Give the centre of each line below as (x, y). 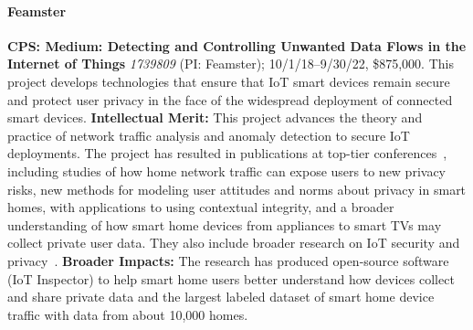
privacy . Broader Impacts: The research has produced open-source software (228, 260)
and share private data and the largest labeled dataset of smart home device (221, 297)
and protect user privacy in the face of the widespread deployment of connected (230, 99)
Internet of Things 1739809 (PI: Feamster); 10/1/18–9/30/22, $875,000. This (231, 64)
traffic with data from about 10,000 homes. (128, 314)
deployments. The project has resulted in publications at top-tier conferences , (227, 153)
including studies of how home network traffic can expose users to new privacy (227, 170)
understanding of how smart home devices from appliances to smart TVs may (225, 224)
